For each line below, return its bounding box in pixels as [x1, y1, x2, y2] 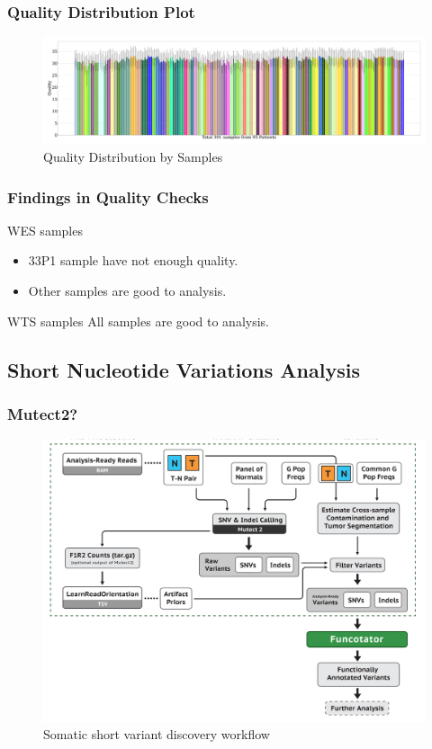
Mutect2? [7, 402, 78, 424]
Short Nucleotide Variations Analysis [7, 355, 360, 383]
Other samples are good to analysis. [28, 281, 227, 300]
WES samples [7, 220, 83, 239]
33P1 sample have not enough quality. [28, 251, 238, 270]
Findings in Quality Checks [7, 185, 209, 208]
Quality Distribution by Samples [43, 147, 223, 166]
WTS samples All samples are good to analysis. [7, 311, 269, 330]
